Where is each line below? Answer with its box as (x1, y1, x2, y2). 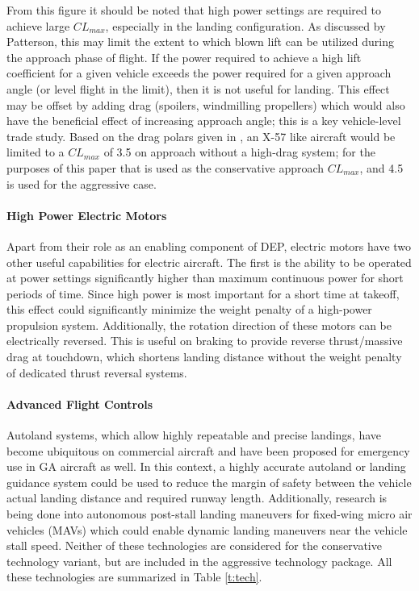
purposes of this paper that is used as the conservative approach (6, 159, 325, 176)
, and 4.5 (359, 159, 404, 176)
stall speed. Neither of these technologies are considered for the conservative (6, 537, 382, 554)
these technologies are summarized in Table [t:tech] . (6, 568, 262, 585)
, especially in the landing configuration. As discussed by (105, 17, 386, 34)
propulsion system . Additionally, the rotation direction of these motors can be (6, 316, 392, 333)
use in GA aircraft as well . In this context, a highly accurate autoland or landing (6, 458, 406, 475)
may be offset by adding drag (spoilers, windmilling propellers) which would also (6, 96, 405, 113)
